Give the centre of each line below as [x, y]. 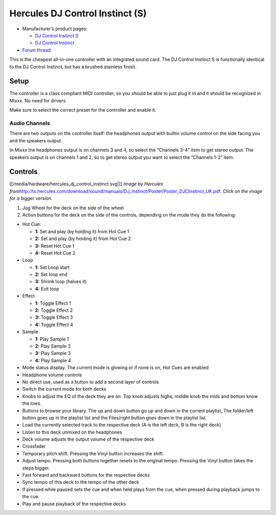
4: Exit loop [47, 289]
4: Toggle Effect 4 [54, 325]
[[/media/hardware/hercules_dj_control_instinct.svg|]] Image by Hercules [86, 184]
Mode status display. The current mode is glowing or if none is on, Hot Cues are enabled [116, 368]
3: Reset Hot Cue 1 [55, 246]
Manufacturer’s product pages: [55, 29]
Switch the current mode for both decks [64, 389]
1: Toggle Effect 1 [53, 303]
